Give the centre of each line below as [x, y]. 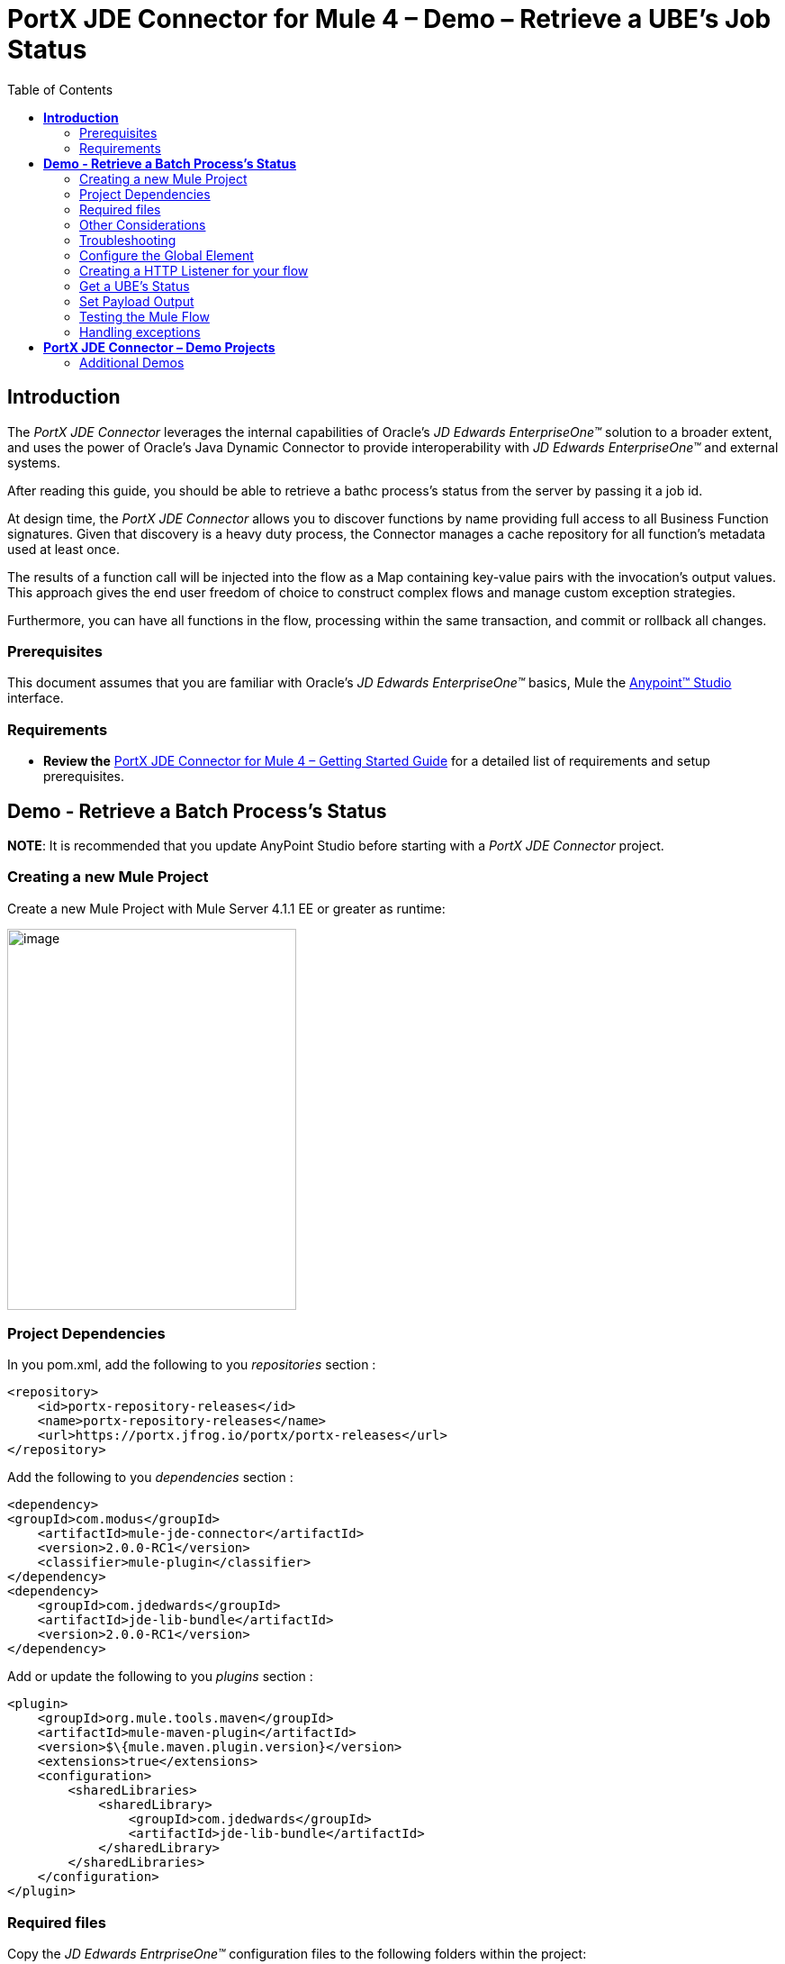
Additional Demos [132, 362]
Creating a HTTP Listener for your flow [194, 270]
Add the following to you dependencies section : [150, 1478]
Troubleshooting [128, 240]
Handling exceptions [140, 332]
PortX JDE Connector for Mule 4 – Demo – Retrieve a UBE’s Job [389, 19]
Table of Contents [60, 89]
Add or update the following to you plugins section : [160, 1677]
